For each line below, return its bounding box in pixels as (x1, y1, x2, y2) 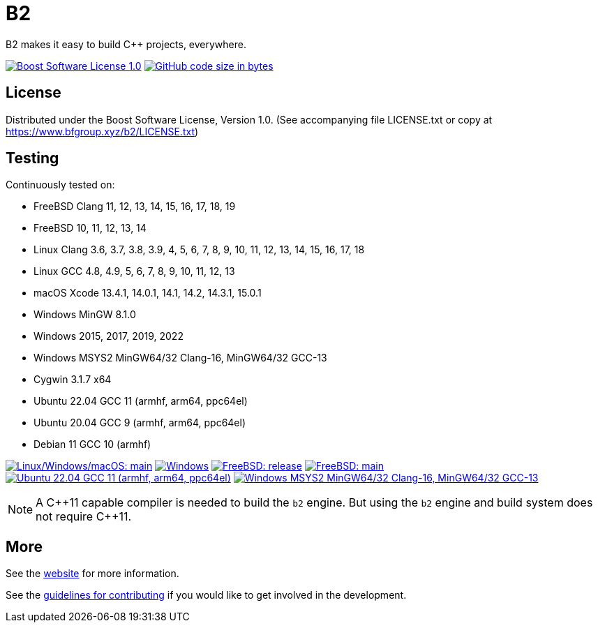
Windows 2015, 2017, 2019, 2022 (33, 330, 184, 343)
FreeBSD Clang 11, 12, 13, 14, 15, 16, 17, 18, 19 (33, 200, 236, 213)
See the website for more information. (6, 567, 179, 580)
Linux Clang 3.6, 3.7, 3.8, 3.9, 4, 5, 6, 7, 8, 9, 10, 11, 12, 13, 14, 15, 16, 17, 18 (33, 244, 365, 256)
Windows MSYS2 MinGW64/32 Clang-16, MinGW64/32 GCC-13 (33, 352, 327, 364)
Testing (6, 149, 59, 167)
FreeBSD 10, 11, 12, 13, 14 (33, 222, 147, 234)
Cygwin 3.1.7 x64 (33, 373, 112, 386)
